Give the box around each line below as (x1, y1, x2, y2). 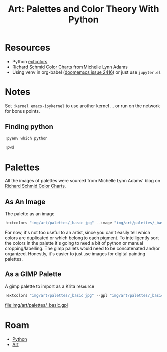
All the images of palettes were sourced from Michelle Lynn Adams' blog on (5, 178, 161, 184)
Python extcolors (12, 58, 48, 64)
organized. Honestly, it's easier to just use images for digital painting (5, 251, 146, 257)
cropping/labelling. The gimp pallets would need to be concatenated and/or (5, 245, 160, 252)
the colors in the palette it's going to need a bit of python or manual (5, 240, 143, 246)
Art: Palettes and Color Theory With (8, 3, 159, 15)
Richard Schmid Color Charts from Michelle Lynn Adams (12, 64, 128, 70)
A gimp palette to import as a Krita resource (5, 283, 95, 289)
